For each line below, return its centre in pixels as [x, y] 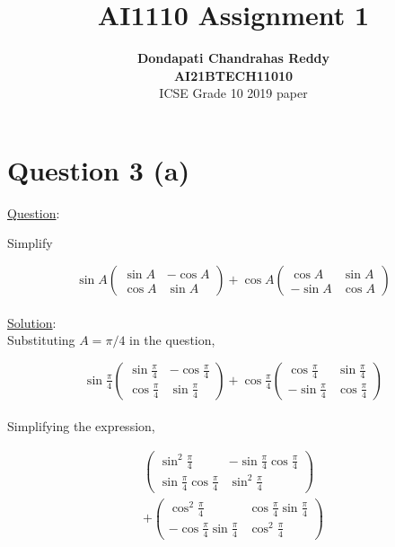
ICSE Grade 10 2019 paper [233, 93]
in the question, [172, 340]
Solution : [32, 322]
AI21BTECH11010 [233, 75]
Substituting [41, 340]
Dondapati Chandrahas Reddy [233, 58]
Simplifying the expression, [81, 426]
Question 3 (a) [99, 169]
